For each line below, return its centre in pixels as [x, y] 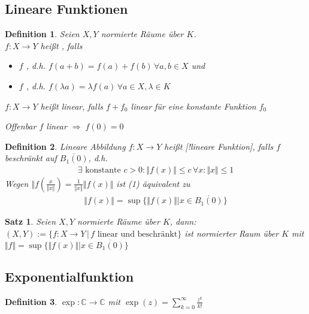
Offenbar [21, 126]
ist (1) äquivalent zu [153, 183]
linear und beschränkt [137, 234]
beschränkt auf [31, 158]
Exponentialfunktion [69, 277]
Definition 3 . [31, 301]
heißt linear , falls [72, 106]
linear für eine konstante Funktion [193, 106]
